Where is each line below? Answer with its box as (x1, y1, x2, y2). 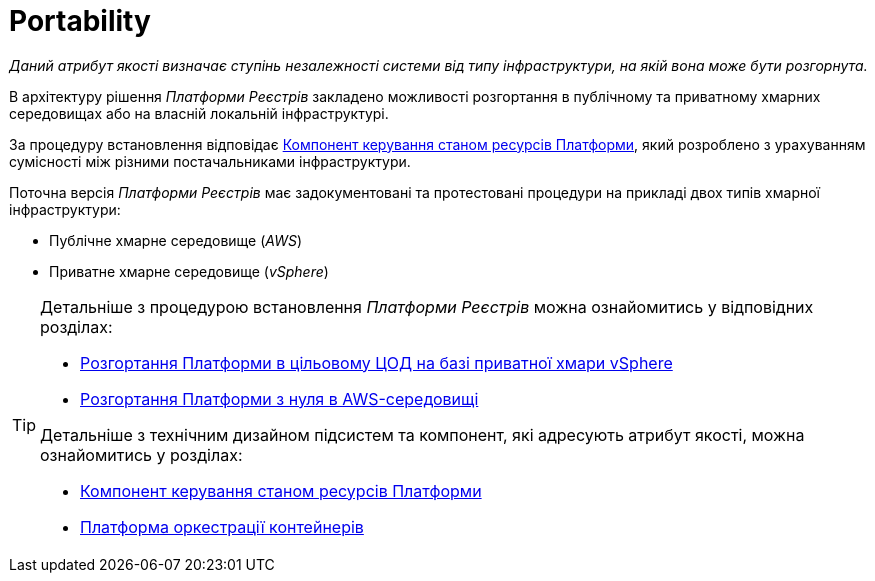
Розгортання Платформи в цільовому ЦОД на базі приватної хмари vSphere (80, 352, 673, 373)
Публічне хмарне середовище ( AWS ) (49, 231, 303, 249)
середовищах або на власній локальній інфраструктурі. (9, 104, 389, 122)
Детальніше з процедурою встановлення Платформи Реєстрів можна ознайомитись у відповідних (40, 296, 814, 317)
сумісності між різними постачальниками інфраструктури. (9, 152, 411, 170)
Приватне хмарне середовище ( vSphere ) (49, 262, 329, 280)
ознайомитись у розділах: (40, 444, 243, 465)
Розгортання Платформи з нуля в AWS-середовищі (80, 388, 479, 409)
